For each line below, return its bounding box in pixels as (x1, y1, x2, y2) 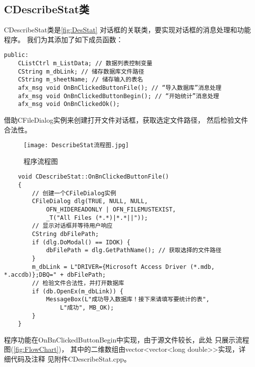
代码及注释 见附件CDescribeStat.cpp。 (10, 354, 131, 364)
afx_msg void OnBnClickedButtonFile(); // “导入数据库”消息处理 (18, 84, 222, 92)
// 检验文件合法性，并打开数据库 (32, 279, 125, 287)
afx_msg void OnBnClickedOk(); (18, 101, 120, 108)
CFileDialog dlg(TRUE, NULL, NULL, (32, 198, 148, 205)
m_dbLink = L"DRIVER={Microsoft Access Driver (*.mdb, (32, 263, 215, 270)
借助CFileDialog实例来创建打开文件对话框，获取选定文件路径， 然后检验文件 (4, 114, 248, 125)
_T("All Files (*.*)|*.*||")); (46, 214, 148, 221)
